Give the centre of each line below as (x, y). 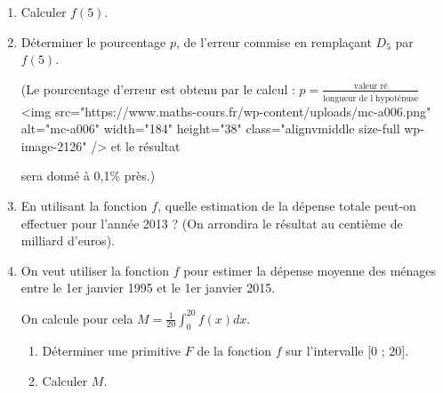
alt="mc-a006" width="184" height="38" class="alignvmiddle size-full (210, 128)
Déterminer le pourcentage (93, 41)
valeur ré (371, 87)
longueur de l (348, 98)
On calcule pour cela (77, 318)
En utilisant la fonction (84, 206)
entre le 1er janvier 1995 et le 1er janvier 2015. (148, 288)
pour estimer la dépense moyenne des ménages (310, 270)
